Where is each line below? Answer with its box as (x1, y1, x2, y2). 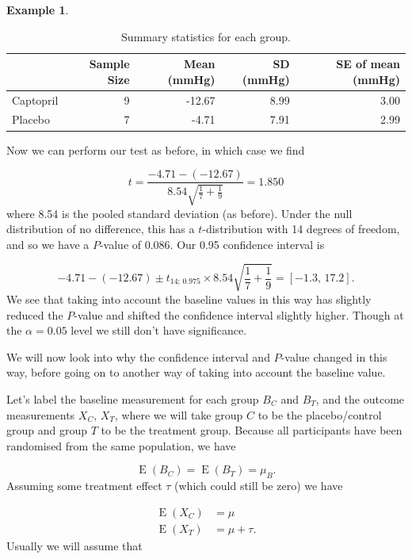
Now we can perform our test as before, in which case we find (6, 141, 305, 158)
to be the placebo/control (257, 406, 382, 423)
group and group (6, 422, 88, 438)
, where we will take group (114, 406, 243, 423)
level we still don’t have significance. (71, 322, 247, 339)
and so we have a (6, 235, 90, 252)
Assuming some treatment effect (6, 477, 162, 494)
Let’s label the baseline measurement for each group (6, 390, 259, 407)
